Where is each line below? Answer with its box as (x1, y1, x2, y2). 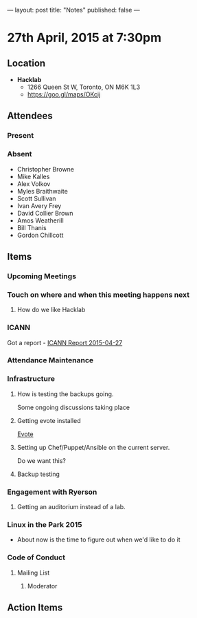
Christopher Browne (16, 165, 74, 173)
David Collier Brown (16, 209, 73, 217)
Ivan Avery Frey (16, 201, 62, 209)
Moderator (27, 581, 58, 590)
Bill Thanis (16, 223, 47, 231)
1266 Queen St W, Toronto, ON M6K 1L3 (27, 83, 141, 91)
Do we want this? (16, 456, 67, 464)
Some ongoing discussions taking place (16, 403, 130, 411)
